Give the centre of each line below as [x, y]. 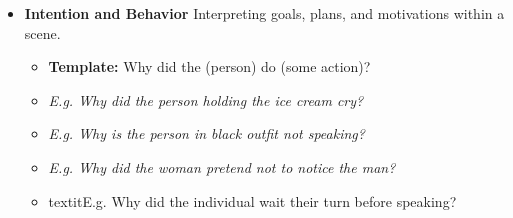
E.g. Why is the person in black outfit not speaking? [206, 133]
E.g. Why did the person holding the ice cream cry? [206, 99]
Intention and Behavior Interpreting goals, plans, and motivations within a [264, 13]
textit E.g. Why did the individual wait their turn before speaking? [252, 200]
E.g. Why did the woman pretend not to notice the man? [222, 166]
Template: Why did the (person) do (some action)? [209, 66]
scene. [42, 32]
